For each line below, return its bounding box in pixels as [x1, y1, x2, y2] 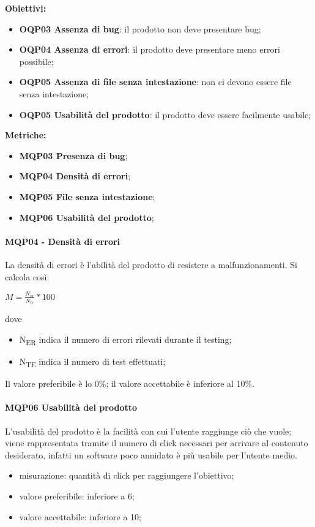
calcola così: [5, 270, 50, 283]
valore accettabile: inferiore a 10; [19, 510, 142, 523]
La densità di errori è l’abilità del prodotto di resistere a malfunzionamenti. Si [5, 258, 297, 271]
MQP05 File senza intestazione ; [19, 190, 155, 203]
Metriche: [5, 129, 46, 141]
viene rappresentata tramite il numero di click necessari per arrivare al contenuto [5, 436, 308, 449]
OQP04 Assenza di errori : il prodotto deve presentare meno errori [19, 43, 280, 56]
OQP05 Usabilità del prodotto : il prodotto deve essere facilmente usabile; [19, 108, 311, 121]
